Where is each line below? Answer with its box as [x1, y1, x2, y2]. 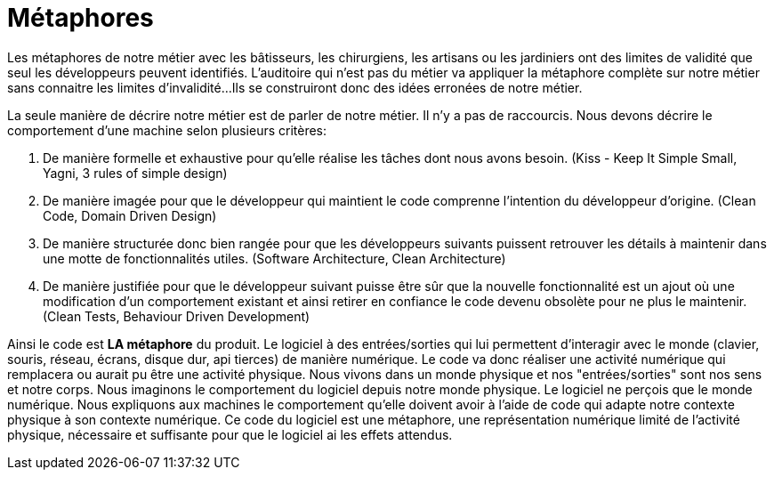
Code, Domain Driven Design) [43, 207, 217, 223]
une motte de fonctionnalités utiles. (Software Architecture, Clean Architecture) [43, 250, 506, 266]
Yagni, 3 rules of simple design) [43, 165, 228, 181]
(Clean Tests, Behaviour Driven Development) [43, 308, 310, 324]
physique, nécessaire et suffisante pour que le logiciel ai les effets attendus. [7, 426, 453, 442]
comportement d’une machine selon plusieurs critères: [7, 122, 327, 138]
